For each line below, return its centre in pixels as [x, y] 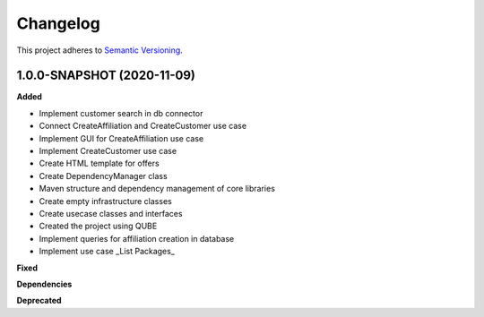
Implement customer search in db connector [121, 113]
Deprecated [39, 301]
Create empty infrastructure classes [105, 201]
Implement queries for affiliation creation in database [137, 238]
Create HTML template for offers [99, 163]
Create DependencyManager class [103, 176]
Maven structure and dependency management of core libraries [157, 189]
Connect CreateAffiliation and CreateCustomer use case [143, 126]
